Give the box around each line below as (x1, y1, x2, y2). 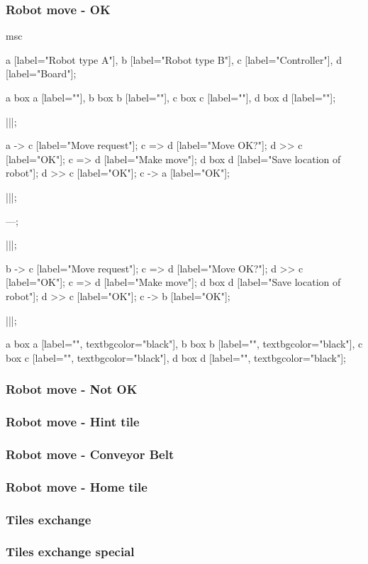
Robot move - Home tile (6, 477, 147, 495)
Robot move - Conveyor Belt (6, 445, 174, 463)
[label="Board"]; (6, 66, 77, 81)
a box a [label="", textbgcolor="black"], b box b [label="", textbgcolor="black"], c (6, 336, 363, 351)
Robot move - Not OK (6, 380, 138, 398)
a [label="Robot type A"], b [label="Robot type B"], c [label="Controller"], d (6, 52, 342, 67)
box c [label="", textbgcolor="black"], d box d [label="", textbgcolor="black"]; (6, 350, 346, 365)
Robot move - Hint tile (6, 413, 140, 431)
